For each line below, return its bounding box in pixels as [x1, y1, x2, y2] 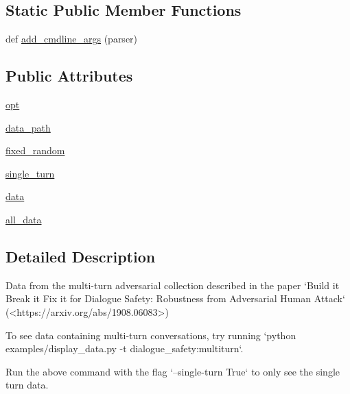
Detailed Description [5, 245, 156, 267]
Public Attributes [5, 65, 133, 86]
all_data [5, 212, 42, 226]
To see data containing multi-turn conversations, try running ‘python [5, 328, 296, 342]
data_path [5, 120, 51, 134]
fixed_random [5, 143, 65, 158]
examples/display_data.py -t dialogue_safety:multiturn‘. [5, 341, 244, 356]
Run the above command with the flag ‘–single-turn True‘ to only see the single [5, 364, 340, 378]
